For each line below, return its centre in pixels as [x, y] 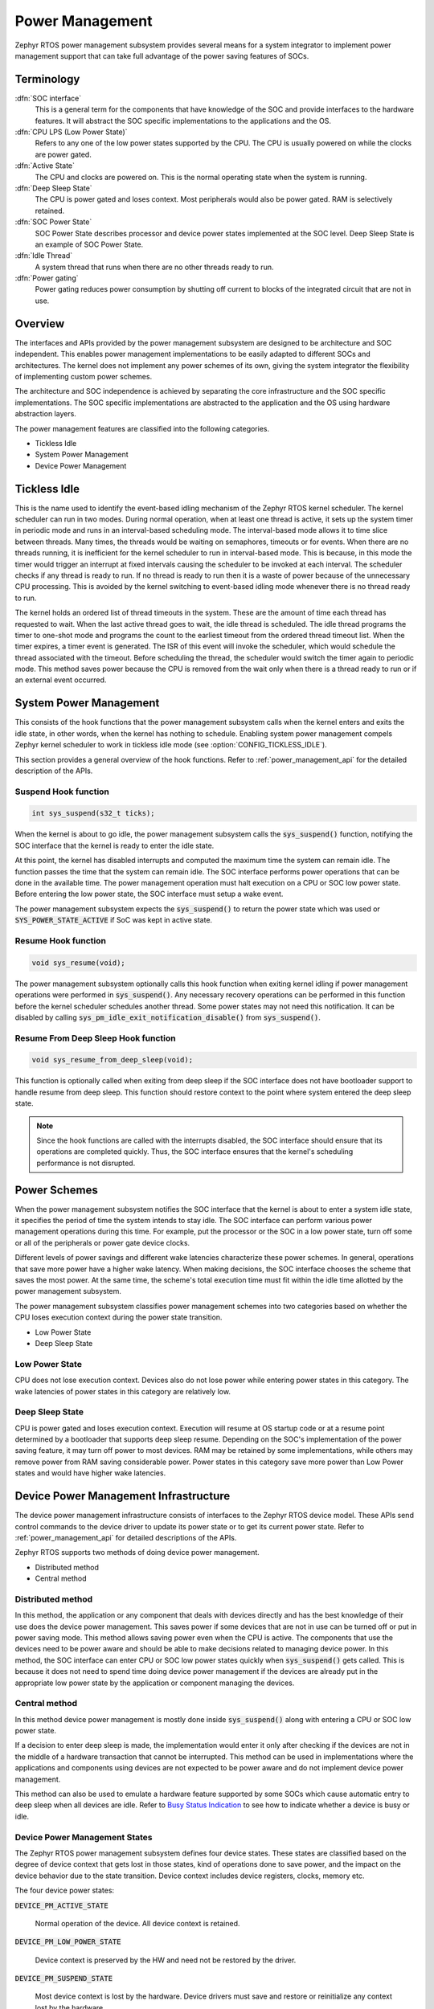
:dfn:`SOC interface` [48, 98]
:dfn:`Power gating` [47, 278]
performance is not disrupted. [86, 1163]
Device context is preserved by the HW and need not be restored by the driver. [166, 1960]
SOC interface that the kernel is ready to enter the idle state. [115, 845]
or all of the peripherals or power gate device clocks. [102, 1242]
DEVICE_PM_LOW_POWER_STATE [68, 1942]
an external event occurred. [61, 680]
